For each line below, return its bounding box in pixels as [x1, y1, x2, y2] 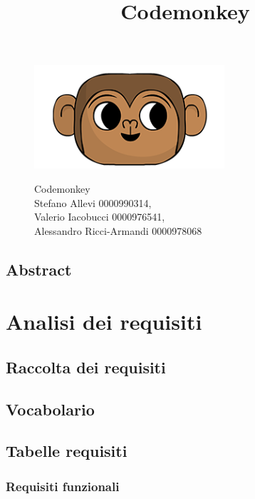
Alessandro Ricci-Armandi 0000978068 [34, 223, 202, 238]
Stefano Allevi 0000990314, [34, 195, 152, 210]
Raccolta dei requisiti [6, 356, 166, 378]
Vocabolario [6, 398, 95, 420]
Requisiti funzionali [6, 477, 120, 495]
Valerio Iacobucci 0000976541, [34, 209, 165, 224]
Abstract [6, 258, 72, 280]
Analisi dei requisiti [6, 307, 202, 336]
